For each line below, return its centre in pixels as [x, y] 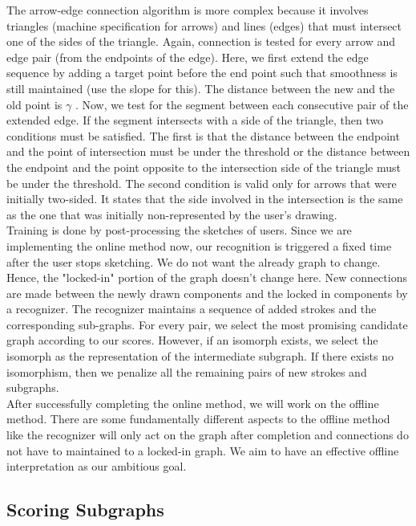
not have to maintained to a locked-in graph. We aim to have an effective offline [203, 450]
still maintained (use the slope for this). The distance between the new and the [201, 88]
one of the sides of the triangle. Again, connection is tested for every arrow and [201, 41]
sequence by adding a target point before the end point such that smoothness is [202, 73]
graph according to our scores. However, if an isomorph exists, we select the [192, 340]
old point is [34, 104]
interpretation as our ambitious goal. [97, 466]
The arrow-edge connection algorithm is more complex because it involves [188, 10]
